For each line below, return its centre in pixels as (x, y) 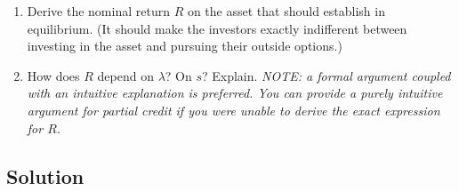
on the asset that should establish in (286, 11)
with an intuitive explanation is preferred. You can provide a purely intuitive (235, 93)
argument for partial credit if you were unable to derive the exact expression (234, 110)
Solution (45, 175)
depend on (125, 75)
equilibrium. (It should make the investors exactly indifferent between (217, 28)
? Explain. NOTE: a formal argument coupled (326, 75)
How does (53, 75)
